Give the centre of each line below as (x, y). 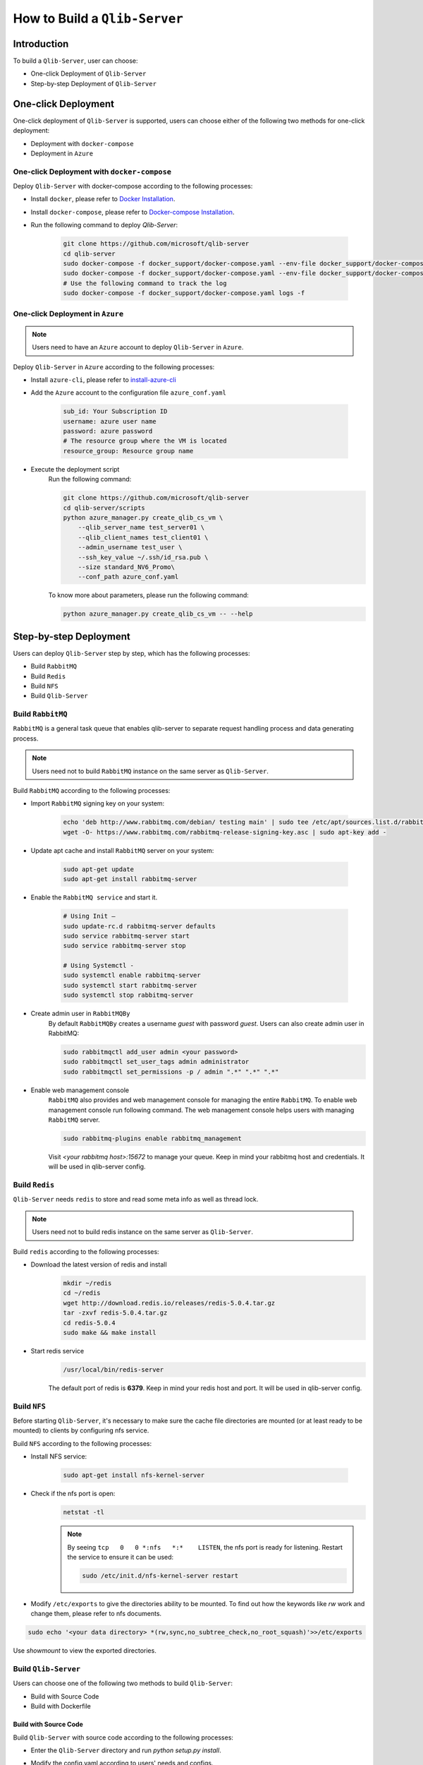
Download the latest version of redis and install (99, 1264)
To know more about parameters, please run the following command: (149, 595)
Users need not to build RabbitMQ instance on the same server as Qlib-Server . (151, 771)
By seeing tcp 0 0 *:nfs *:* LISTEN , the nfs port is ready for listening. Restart (205, 1547)
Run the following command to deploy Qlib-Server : (104, 225)
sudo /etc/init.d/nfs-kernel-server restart (160, 1575)
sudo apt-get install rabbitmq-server (130, 879)
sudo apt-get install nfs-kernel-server (134, 1475)
